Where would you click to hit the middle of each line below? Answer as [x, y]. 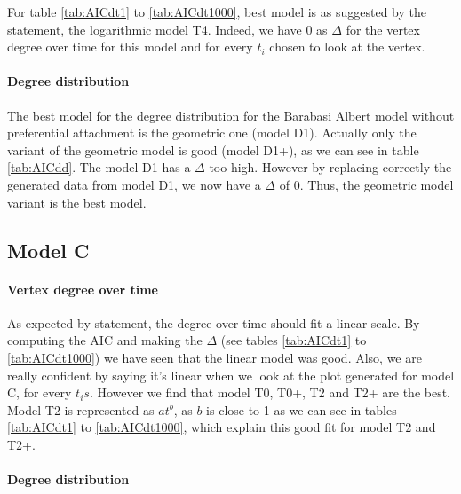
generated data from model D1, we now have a [134, 184]
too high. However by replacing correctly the [330, 167]
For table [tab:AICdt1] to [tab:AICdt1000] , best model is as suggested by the [217, 12]
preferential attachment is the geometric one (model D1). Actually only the [212, 133]
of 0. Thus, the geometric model [366, 184]
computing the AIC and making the [105, 340]
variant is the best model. [77, 202]
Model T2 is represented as [81, 409]
